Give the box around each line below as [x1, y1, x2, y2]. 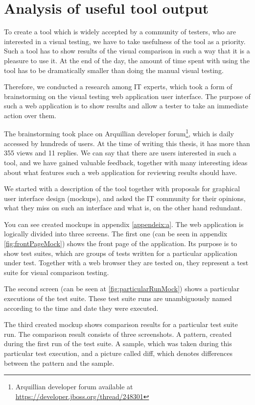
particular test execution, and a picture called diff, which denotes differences [4, 348, 233, 358]
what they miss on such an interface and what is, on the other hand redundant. [4, 202, 242, 213]
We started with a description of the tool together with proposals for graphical [4, 183, 240, 194]
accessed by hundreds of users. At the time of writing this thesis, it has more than [4, 138, 250, 148]
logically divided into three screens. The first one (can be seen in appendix [4, 228, 228, 239]
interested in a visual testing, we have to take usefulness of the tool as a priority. [4, 36, 246, 46]
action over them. [4, 110, 56, 120]
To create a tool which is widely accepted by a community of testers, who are [4, 26, 236, 37]
